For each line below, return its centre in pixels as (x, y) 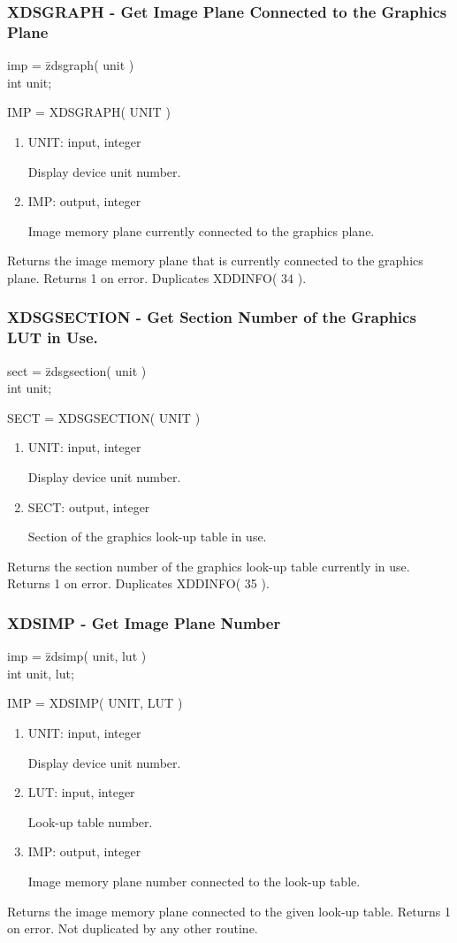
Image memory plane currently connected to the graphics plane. (201, 230)
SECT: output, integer (89, 506)
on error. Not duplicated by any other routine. (133, 928)
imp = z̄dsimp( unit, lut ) (77, 656)
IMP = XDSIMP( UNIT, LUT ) (95, 703)
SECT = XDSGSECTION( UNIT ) (104, 417)
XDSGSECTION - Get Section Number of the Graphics (212, 317)
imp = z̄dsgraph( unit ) (71, 65)
